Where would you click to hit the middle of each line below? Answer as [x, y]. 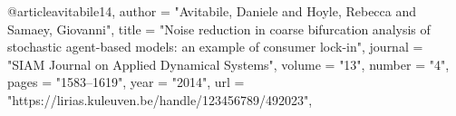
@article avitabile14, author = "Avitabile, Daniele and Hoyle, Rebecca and [212, 11]
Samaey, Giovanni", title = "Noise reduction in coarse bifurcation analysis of [219, 29]
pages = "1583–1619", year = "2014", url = [126, 82]
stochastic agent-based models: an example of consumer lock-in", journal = [215, 47]
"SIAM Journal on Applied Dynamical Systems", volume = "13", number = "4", [228, 64]
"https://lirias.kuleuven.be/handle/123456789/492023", [160, 99]
